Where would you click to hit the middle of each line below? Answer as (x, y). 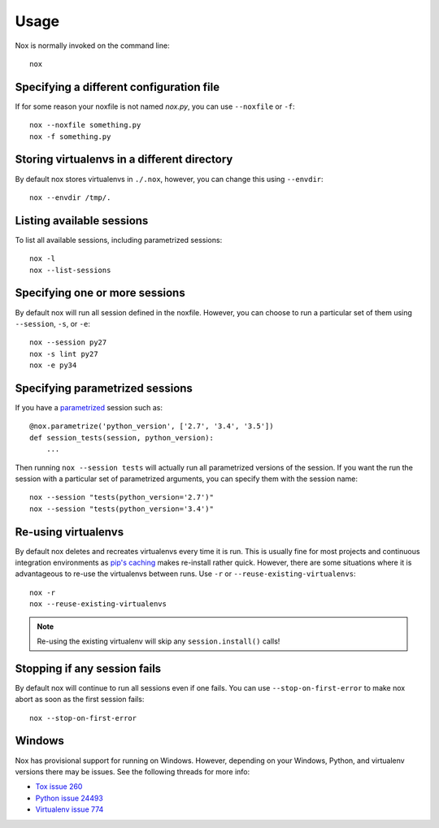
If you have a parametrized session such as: (89, 407)
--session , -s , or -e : (53, 323)
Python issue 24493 (69, 798)
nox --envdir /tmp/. (70, 197)
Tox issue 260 (59, 787)
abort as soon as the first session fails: (80, 700)
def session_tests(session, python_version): (122, 438)
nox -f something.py (70, 137)
